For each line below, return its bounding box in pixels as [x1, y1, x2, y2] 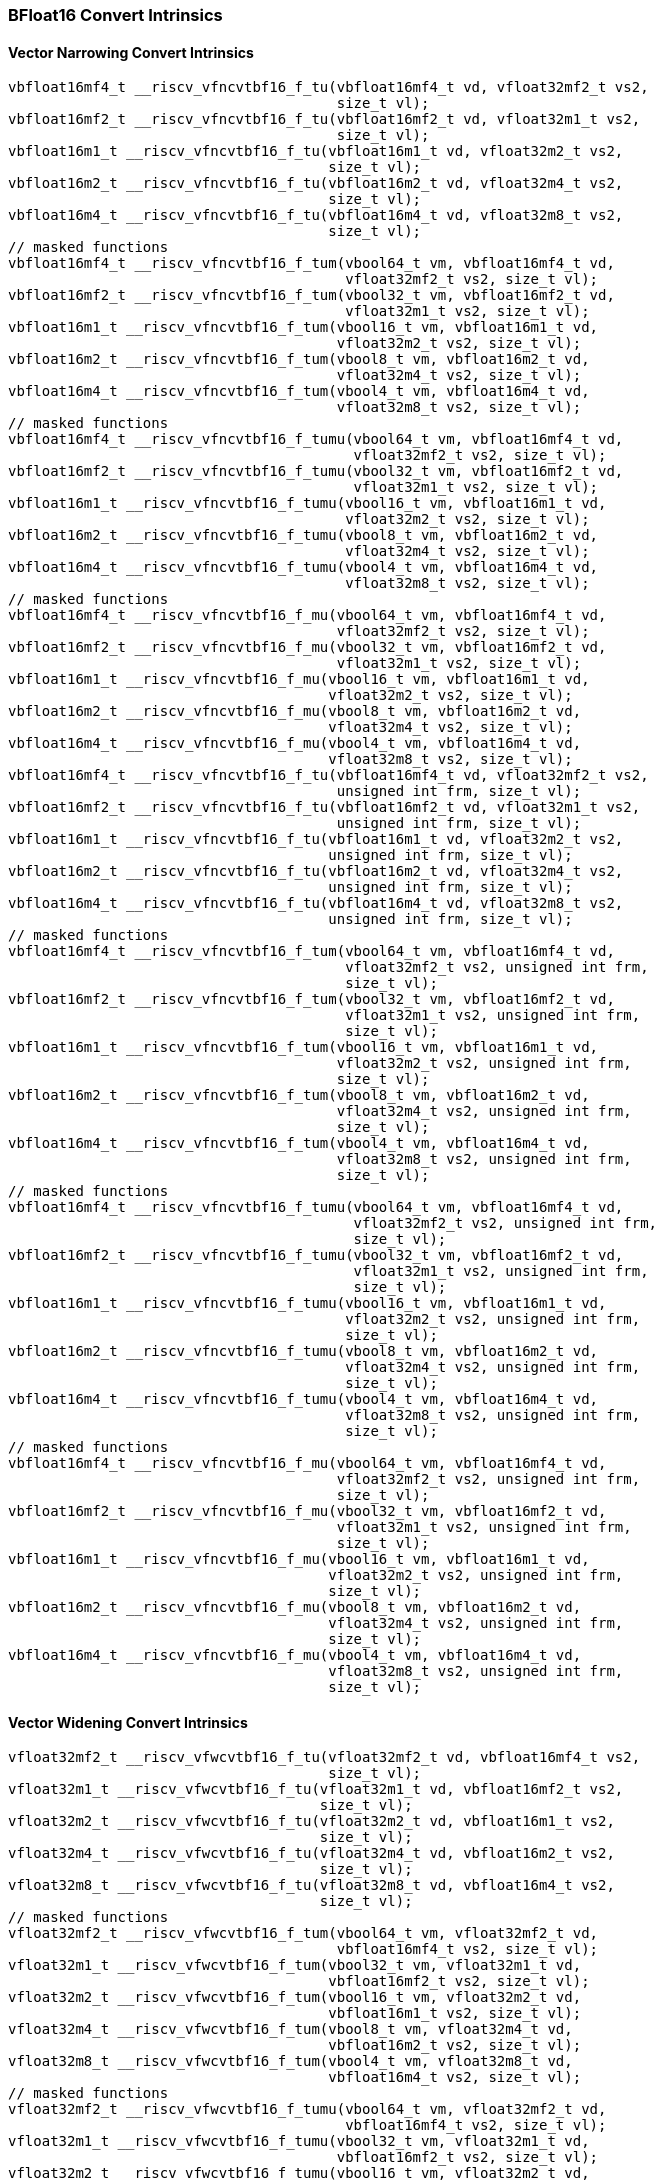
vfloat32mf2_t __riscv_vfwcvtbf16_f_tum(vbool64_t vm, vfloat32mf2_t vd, [8, 1925, 599, 1942]
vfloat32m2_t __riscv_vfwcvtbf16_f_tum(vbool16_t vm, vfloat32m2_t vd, [8, 1989, 582, 2006]
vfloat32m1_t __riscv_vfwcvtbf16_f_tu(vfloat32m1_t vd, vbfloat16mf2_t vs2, [8, 1781, 624, 1798]
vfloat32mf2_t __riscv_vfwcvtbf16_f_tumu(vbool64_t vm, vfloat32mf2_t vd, [8, 2101, 607, 2118]
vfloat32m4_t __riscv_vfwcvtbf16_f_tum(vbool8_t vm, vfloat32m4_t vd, [8, 2021, 573, 2038]
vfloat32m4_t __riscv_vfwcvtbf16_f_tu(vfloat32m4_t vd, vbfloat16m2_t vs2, [8, 1845, 615, 1862]
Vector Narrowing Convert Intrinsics [8, 43, 254, 61]
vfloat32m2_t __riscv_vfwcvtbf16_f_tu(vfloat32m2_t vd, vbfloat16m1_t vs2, [8, 1813, 615, 1830]
